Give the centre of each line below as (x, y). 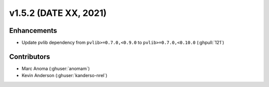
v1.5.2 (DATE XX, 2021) (58, 13)
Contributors (30, 56)
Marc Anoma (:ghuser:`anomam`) (56, 68)
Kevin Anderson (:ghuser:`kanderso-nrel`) (65, 76)
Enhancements (33, 31)
